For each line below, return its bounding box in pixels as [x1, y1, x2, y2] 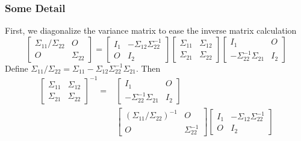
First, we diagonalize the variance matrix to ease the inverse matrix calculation [5, 24, 297, 37]
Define [5, 61, 28, 74]
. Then [135, 61, 161, 74]
